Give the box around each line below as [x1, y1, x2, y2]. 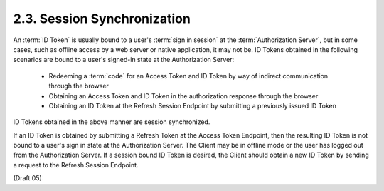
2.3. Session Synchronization [13, 11, 191, 26]
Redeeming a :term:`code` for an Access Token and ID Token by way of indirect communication [48, 71, 329, 80]
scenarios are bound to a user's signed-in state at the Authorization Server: [13, 56, 235, 64]
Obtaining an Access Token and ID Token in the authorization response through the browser [48, 91, 319, 100]
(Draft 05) [13, 174, 42, 182]
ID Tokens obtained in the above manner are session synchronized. [13, 118, 210, 126]
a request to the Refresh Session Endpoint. [13, 160, 139, 169]
